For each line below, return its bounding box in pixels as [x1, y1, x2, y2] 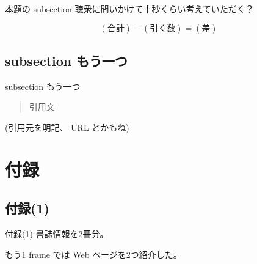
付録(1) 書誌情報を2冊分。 [5, 227, 109, 240]
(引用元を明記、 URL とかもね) [5, 120, 129, 133]
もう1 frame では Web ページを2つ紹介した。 [5, 248, 182, 260]
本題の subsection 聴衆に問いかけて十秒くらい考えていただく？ [5, 2, 254, 15]
